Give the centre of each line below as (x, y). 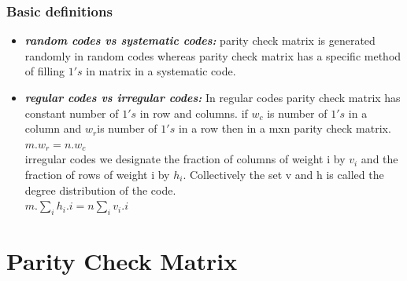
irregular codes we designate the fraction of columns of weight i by (185, 159)
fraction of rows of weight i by (97, 174)
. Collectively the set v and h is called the (283, 174)
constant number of (72, 113)
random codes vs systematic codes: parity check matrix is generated (200, 40)
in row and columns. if (194, 113)
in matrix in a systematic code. (161, 71)
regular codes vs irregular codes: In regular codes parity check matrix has (213, 97)
